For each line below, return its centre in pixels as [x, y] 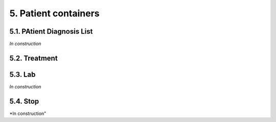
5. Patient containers [54, 13]
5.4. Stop [24, 101]
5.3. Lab [22, 74]
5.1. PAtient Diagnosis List [51, 31]
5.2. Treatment [34, 58]
